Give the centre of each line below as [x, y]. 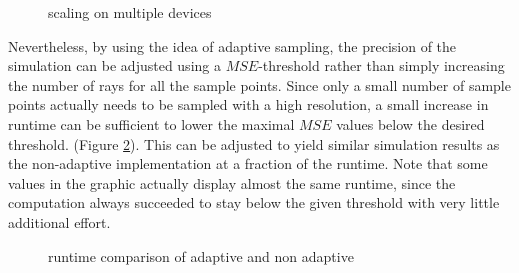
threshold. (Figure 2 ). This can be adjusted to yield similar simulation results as [254, 143]
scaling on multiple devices [130, 12]
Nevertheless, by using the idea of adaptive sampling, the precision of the [232, 45]
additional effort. [59, 221]
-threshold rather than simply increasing [381, 65]
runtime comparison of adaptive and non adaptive [201, 255]
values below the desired [410, 123]
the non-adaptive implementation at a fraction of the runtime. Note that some [248, 163]
